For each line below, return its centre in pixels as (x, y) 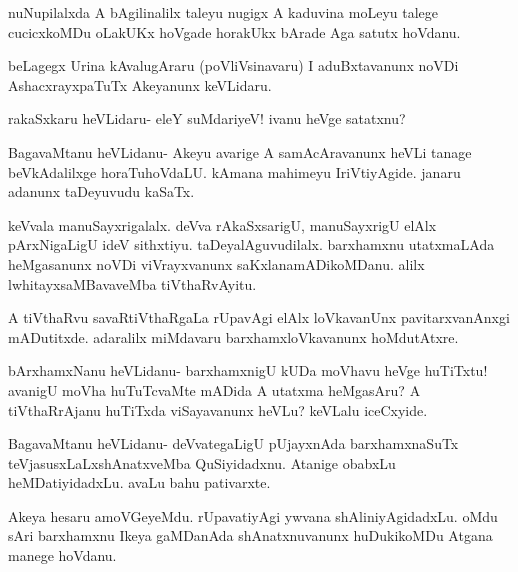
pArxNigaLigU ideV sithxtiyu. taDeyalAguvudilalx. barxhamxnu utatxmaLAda (251, 244)
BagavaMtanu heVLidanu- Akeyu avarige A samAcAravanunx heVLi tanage (240, 151)
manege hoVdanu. (62, 555)
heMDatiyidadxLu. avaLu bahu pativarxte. (139, 482)
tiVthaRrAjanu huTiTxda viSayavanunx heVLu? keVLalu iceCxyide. (218, 409)
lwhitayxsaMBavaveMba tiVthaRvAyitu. (132, 283)
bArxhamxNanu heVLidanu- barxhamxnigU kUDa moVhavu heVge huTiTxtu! (248, 370)
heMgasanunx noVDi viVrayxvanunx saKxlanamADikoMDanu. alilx (216, 263)
